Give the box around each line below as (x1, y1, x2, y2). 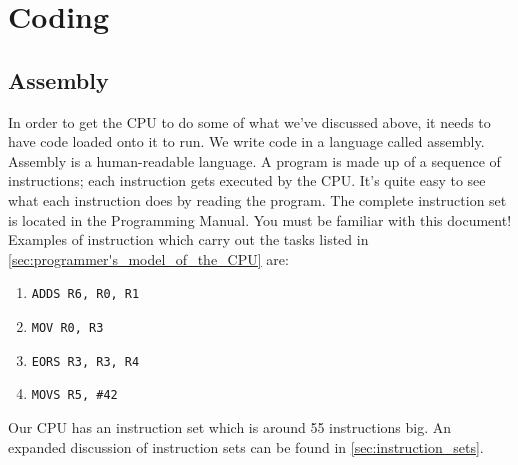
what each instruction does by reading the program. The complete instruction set (8, 189, 507, 210)
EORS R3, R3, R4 (31, 354, 140, 369)
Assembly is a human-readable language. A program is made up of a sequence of (8, 150, 501, 171)
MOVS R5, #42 (31, 388, 118, 403)
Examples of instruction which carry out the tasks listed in (8, 229, 369, 250)
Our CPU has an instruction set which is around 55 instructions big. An (8, 416, 452, 437)
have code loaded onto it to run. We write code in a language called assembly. (8, 131, 485, 152)
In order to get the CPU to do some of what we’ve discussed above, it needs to (8, 111, 491, 132)
